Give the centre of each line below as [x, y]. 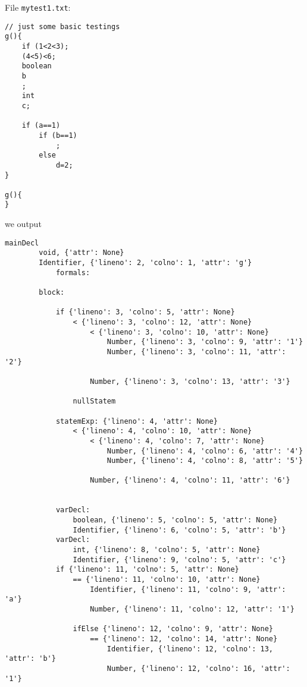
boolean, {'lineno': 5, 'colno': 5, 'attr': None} [175, 520]
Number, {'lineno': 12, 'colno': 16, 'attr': [198, 668]
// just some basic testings [62, 26]
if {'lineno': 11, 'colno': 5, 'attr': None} [147, 570]
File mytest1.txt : [38, 7]
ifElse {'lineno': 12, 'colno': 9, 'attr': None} [173, 629]
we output [23, 224]
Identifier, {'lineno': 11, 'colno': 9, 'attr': [188, 589]
